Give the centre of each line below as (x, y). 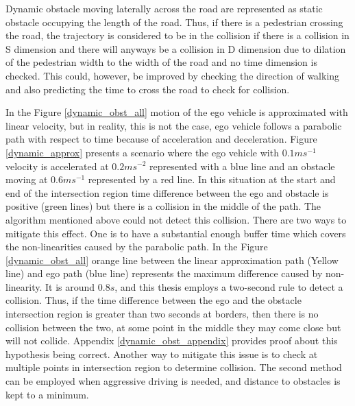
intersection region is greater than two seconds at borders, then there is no (162, 314)
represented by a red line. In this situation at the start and (212, 179)
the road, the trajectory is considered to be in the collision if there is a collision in (177, 35)
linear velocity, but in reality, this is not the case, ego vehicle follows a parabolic (174, 125)
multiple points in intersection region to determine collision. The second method (174, 367)
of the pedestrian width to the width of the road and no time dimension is (161, 62)
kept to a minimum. (47, 394)
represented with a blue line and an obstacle (242, 166)
